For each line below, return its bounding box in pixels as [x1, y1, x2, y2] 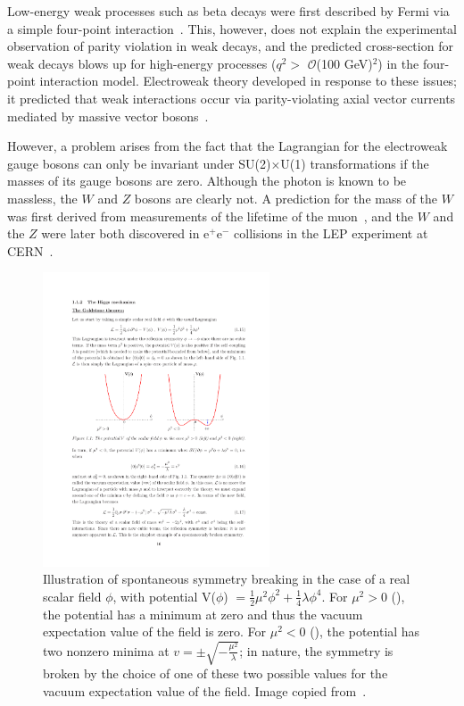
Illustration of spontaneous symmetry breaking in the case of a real [43, 569, 410, 588]
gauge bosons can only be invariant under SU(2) [7, 154, 271, 172]
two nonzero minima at [43, 641, 170, 660]
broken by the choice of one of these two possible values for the [43, 664, 388, 683]
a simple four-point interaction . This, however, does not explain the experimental [7, 19, 458, 37]
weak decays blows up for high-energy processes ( [7, 54, 277, 72]
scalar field [43, 586, 102, 605]
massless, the [7, 188, 78, 207]
